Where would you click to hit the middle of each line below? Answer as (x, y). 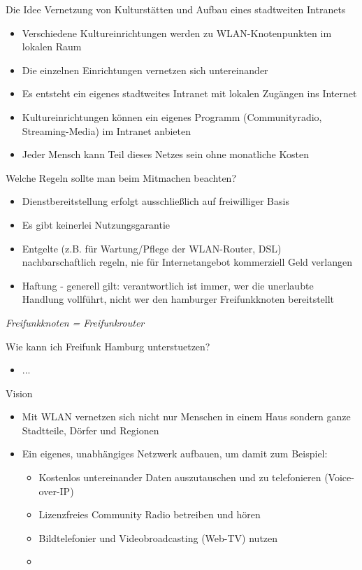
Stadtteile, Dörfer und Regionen (90, 430)
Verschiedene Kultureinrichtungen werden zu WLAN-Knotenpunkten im (177, 33)
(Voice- (339, 477)
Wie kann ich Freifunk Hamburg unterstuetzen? (108, 346)
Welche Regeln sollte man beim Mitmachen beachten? (121, 177)
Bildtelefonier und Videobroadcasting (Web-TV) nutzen (158, 537)
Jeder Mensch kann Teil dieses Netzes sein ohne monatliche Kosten (165, 154)
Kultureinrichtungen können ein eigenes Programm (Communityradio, (172, 116)
